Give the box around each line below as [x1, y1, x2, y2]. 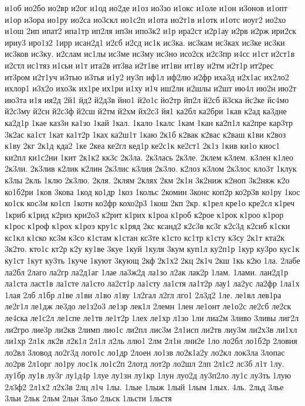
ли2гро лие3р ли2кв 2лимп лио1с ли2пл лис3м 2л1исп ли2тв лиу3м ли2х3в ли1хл [5, 323, 297, 335]
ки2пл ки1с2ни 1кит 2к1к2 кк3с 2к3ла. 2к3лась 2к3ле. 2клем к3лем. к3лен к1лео [5, 151, 293, 163]
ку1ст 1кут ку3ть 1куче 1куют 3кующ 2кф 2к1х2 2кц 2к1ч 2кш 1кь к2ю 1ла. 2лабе [5, 254, 300, 267]
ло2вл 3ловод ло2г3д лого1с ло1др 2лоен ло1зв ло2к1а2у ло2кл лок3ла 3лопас [5, 346, 285, 358]
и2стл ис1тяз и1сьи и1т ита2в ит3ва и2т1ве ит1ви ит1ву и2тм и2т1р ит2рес [5, 59, 274, 71]
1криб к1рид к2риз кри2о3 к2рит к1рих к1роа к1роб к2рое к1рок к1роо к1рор [5, 208, 284, 220]
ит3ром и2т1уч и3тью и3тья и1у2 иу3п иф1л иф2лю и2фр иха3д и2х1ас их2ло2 [5, 70, 289, 83]
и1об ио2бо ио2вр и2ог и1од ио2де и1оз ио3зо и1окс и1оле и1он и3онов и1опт [5, 2, 287, 13]
